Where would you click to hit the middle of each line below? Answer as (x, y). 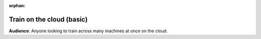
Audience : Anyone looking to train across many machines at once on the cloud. (88, 31)
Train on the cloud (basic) (48, 19)
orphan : (17, 6)
